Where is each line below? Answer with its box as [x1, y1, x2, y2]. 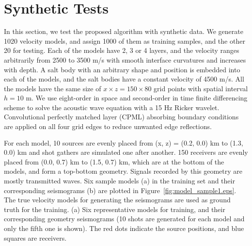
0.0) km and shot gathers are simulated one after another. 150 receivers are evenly [4, 147, 248, 157]
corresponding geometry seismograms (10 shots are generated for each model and [4, 213, 245, 224]
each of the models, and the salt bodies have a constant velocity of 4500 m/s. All [4, 74, 244, 84]
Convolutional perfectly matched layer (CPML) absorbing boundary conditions [4, 112, 239, 122]
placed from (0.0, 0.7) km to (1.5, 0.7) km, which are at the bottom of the [4, 156, 224, 166]
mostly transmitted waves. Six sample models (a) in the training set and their [4, 176, 235, 186]
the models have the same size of [4, 83, 101, 93]
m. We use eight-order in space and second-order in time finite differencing [26, 93, 248, 103]
